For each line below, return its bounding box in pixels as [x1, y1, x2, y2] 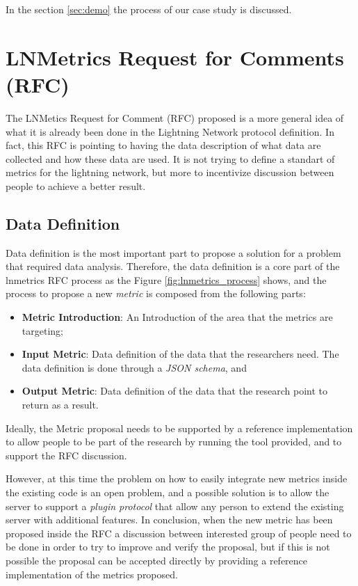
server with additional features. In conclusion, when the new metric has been [6, 512, 333, 527]
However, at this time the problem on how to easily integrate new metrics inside [6, 471, 348, 486]
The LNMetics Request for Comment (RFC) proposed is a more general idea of [6, 110, 344, 125]
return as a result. [22, 397, 99, 412]
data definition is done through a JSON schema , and [22, 360, 247, 374]
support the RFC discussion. [6, 448, 127, 462]
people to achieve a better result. [6, 178, 146, 193]
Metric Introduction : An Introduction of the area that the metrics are [22, 310, 333, 324]
